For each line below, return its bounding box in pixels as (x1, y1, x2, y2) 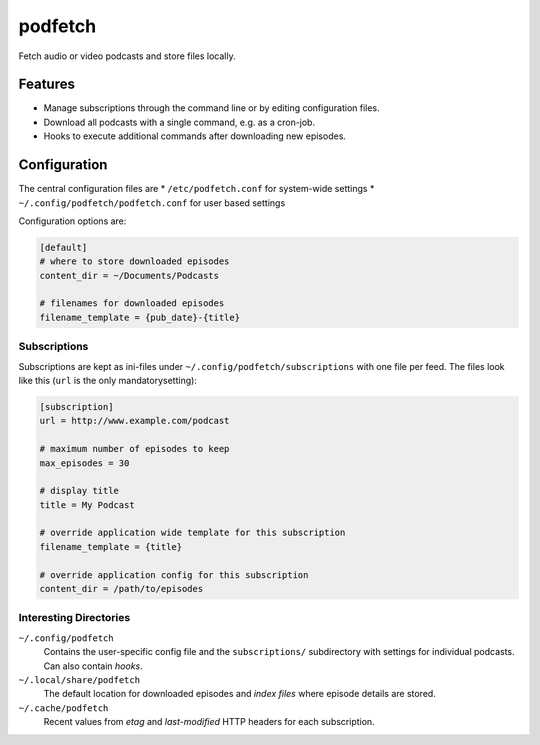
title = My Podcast (39, 499, 135, 510)
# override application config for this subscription (39, 569, 309, 580)
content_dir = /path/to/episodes (39, 583, 204, 595)
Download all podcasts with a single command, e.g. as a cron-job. (43, 116, 315, 128)
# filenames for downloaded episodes (39, 298, 225, 309)
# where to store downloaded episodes (39, 256, 230, 267)
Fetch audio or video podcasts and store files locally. (18, 50, 236, 62)
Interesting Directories (18, 611, 131, 625)
